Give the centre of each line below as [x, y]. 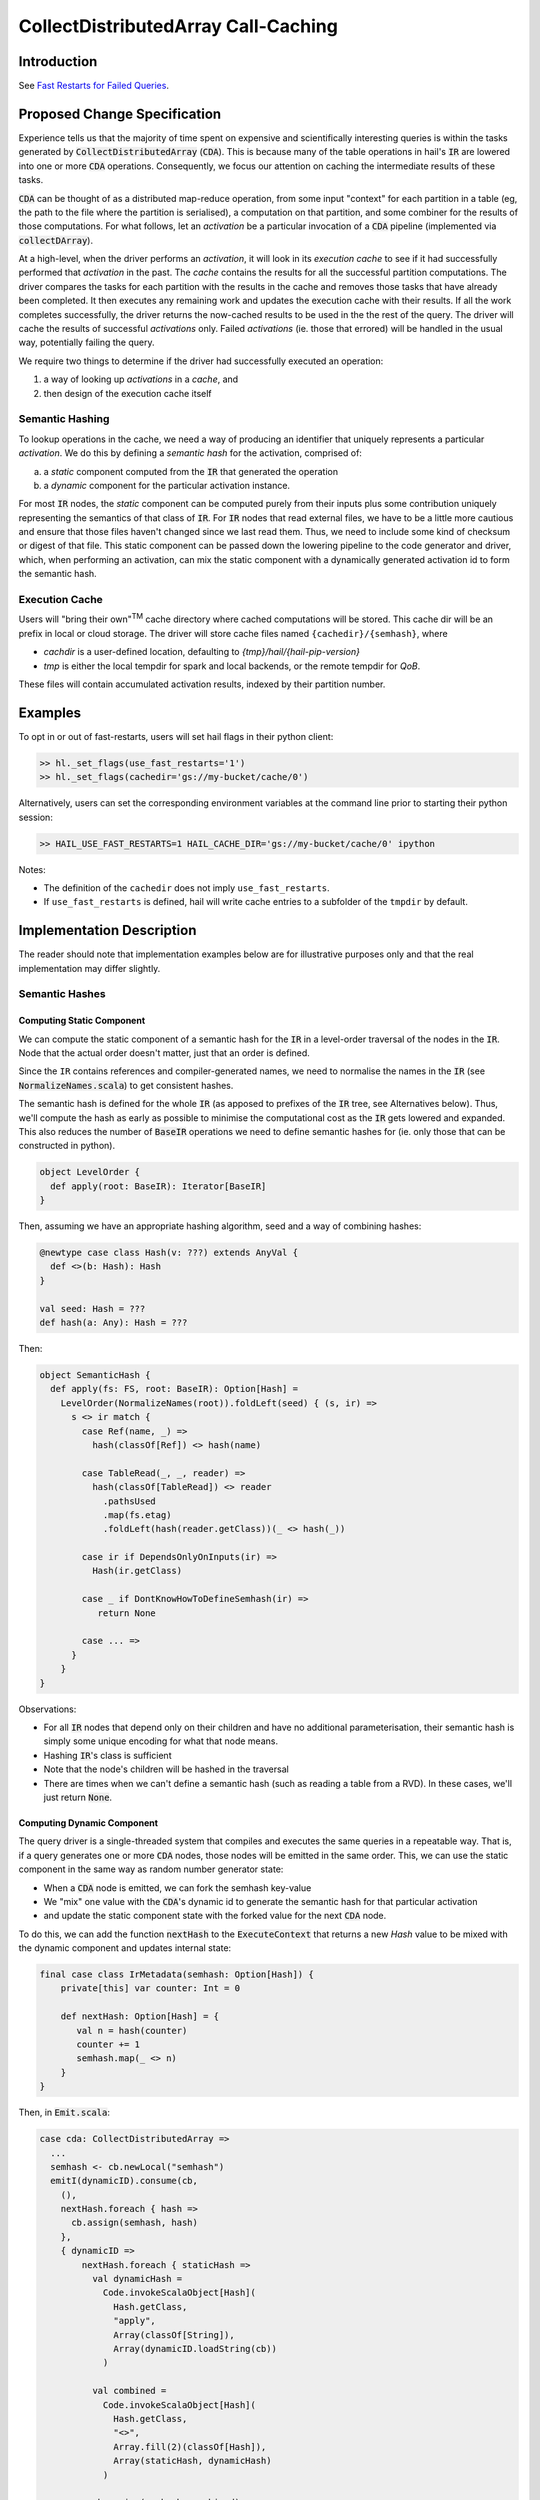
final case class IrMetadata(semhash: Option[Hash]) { [176, 1974]
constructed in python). [66, 1146]
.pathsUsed [129, 1501]
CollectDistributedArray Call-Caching [178, 26]
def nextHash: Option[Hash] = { [140, 2016]
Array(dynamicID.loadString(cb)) [195, 2348]
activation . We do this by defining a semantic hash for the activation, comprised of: [190, 453]
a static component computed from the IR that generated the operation [191, 471]
